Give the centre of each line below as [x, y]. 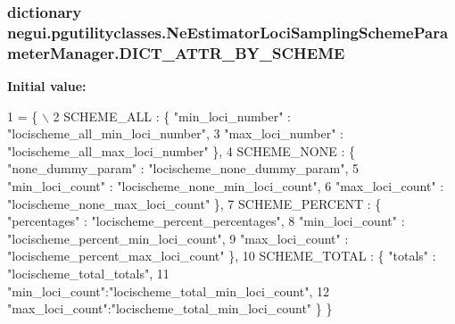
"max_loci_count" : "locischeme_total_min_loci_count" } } [170, 308]
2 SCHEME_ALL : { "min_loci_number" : [172, 116]
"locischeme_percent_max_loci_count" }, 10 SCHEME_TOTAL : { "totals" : [222, 256]
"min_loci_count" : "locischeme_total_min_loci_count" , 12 [168, 291]
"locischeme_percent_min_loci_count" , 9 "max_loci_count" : [178, 238]
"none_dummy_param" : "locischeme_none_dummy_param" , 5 [183, 168]
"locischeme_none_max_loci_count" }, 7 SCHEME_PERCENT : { [194, 203]
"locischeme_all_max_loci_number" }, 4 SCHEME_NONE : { [181, 150]
